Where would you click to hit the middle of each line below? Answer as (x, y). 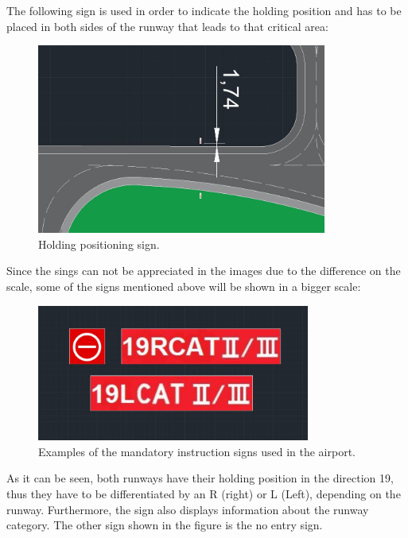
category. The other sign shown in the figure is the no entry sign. (165, 525)
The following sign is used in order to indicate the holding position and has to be (204, 10)
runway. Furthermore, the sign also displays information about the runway (188, 509)
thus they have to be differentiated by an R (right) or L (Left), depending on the (204, 493)
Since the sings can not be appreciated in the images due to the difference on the (204, 271)
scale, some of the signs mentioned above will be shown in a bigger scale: (184, 286)
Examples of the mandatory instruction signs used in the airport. (197, 451)
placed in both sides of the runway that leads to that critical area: (167, 26)
